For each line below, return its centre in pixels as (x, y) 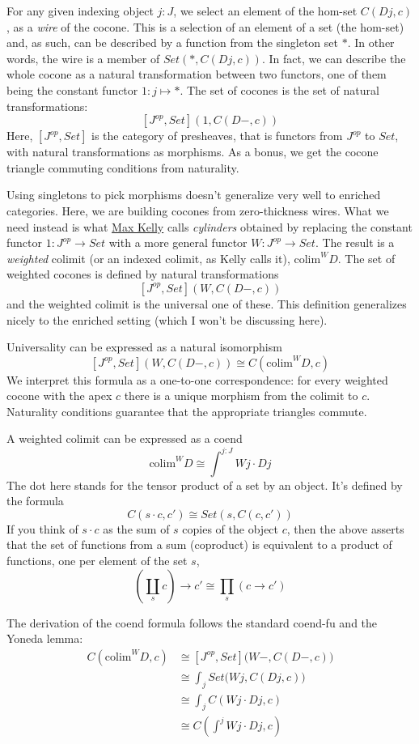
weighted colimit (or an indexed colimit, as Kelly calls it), (148, 258)
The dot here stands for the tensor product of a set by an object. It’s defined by (205, 485)
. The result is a (355, 242)
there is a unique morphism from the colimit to (241, 395)
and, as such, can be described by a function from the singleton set (172, 43)
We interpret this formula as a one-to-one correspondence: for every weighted (197, 379)
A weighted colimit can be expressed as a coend (125, 438)
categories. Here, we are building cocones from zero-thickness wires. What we (198, 210)
